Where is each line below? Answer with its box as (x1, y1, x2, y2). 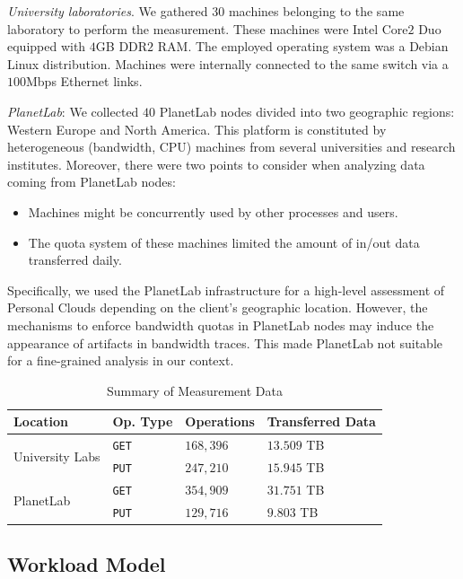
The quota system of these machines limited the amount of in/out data (28, 232, 420, 251)
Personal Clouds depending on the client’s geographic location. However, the (7, 298, 428, 317)
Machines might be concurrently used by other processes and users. (28, 202, 398, 221)
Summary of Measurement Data (106, 381, 283, 399)
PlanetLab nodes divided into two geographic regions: (159, 101, 455, 120)
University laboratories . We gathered (7, 2, 208, 20)
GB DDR (95, 37, 148, 56)
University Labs (13, 446, 100, 465)
